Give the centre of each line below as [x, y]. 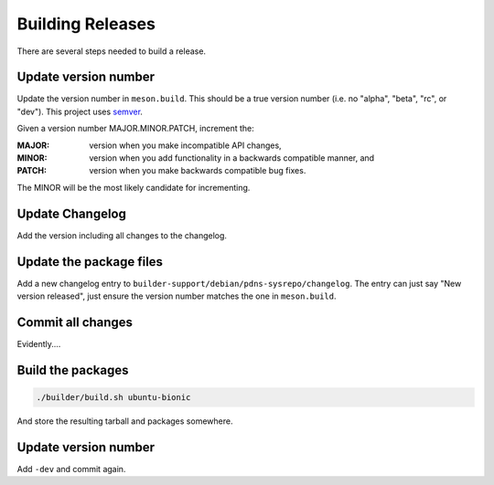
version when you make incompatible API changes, [186, 145]
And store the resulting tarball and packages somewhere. [125, 421]
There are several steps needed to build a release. [111, 51]
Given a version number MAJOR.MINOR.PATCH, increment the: [136, 129]
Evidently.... [39, 343]
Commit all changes [75, 322]
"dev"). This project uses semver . [80, 111]
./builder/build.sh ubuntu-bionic [113, 397]
